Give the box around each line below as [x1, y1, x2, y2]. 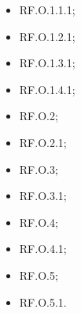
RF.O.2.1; [19, 134, 67, 150]
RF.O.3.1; [19, 187, 67, 204]
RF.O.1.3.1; [19, 55, 75, 71]
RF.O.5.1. [19, 293, 67, 310]
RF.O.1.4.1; [19, 81, 75, 97]
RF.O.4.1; [19, 240, 67, 257]
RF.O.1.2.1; [19, 28, 75, 44]
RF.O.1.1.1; [19, 2, 75, 17]
